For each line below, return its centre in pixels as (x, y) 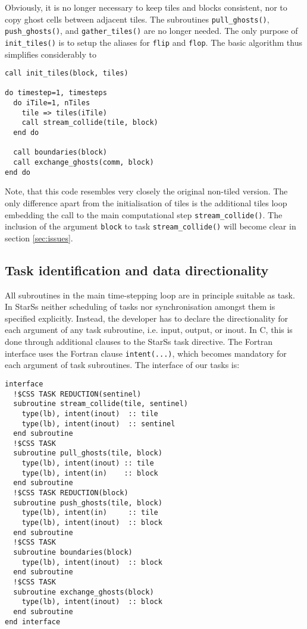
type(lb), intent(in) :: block (90, 473)
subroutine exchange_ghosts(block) (84, 592)
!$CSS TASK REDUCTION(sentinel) (77, 394)
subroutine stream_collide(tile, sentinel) (101, 404)
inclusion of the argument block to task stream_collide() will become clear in (151, 226)
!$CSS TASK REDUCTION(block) (71, 493)
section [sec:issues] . (39, 238)
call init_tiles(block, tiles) (67, 73)
